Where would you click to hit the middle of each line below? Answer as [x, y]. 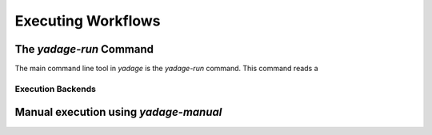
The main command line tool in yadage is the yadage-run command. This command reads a [167, 69]
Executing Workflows [88, 21]
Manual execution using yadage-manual [118, 112]
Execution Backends [55, 89]
